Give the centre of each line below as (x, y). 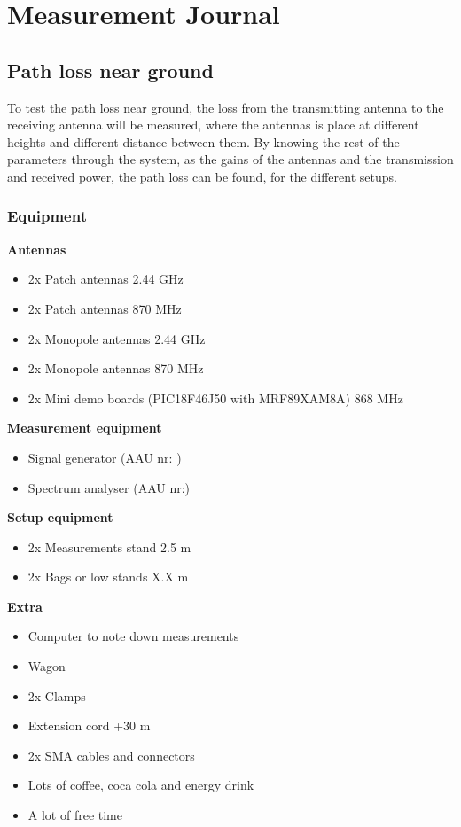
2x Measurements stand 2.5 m (109, 546)
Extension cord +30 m (89, 726)
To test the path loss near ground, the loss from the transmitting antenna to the (226, 107)
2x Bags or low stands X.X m (108, 577)
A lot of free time (75, 815)
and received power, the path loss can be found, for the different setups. (202, 176)
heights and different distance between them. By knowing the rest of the (203, 141)
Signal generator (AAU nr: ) (105, 457)
